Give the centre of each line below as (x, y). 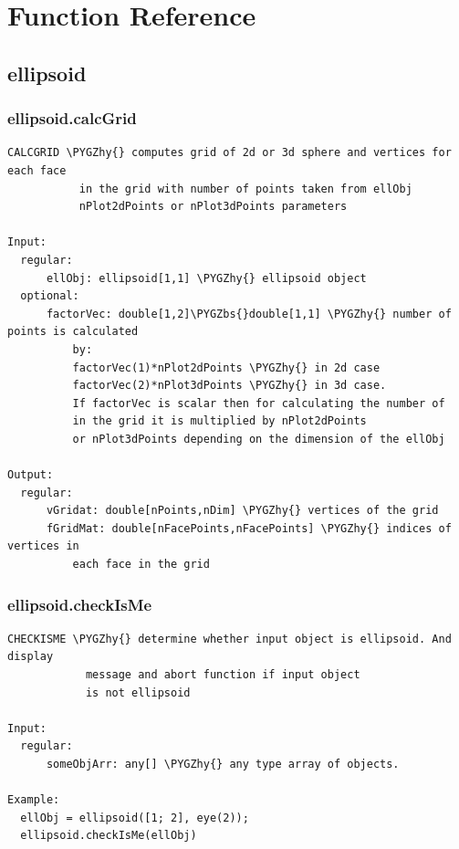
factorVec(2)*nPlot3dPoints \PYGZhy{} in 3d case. (229, 386)
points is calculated (73, 332)
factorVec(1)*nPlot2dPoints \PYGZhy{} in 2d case (226, 367)
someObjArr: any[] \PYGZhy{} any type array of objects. (223, 764)
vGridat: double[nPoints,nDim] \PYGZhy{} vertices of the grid (242, 511)
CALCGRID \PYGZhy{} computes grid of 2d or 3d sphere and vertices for (229, 153)
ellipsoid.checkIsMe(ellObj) (109, 836)
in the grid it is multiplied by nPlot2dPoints (219, 421)
